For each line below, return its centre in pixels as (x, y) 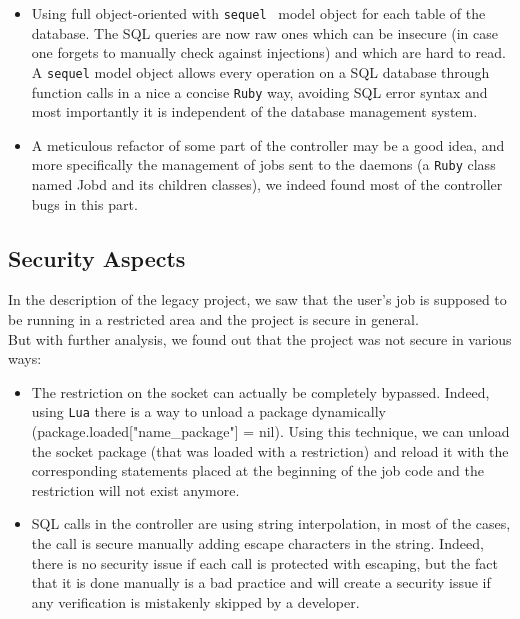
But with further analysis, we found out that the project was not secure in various (260, 338)
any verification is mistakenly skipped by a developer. (195, 601)
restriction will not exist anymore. (135, 489)
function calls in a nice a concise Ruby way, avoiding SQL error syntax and (259, 91)
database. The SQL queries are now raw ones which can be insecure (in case (264, 32)
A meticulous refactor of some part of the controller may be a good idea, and (268, 144)
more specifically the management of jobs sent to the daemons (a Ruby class (263, 164)
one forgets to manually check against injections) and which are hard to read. (268, 52)
